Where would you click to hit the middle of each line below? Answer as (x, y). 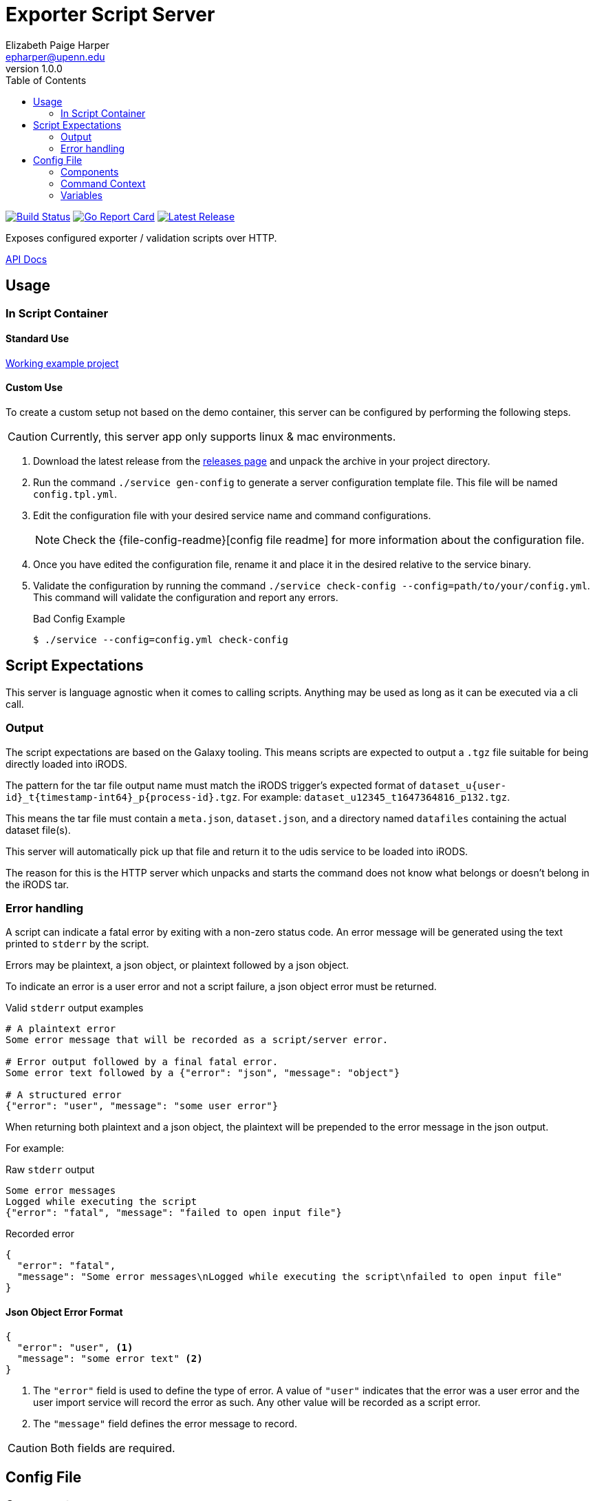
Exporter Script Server (110, 14)
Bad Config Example (79, 619)
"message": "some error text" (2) (110, 1358)
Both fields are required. (113, 1448)
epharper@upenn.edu (55, 56)
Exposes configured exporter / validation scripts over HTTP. (141, 238)
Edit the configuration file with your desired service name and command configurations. (232, 516)
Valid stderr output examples (75, 1008)
